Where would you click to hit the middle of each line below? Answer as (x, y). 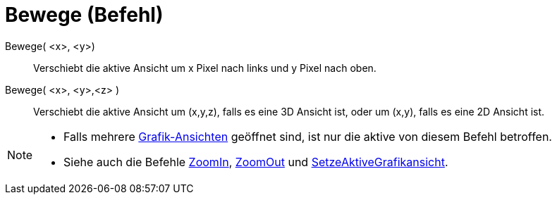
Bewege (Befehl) (84, 15)
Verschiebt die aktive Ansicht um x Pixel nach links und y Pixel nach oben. (205, 68)
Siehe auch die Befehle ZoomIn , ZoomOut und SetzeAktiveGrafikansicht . (256, 162)
